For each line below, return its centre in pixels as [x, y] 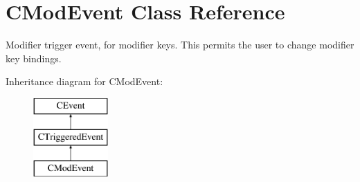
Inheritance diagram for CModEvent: [84, 81]
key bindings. [34, 58]
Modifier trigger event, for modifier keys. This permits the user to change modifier [180, 45]
